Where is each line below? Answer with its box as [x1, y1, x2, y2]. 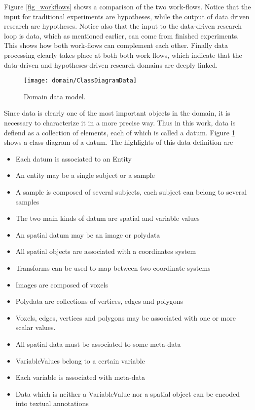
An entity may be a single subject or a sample [15, 170, 155, 180]
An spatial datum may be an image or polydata [15, 229, 160, 240]
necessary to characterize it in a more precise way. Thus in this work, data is [4, 118, 236, 127]
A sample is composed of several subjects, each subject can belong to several [15, 186, 247, 197]
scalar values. [15, 322, 56, 332]
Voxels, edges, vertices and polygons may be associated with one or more [15, 312, 236, 323]
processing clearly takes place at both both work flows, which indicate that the [4, 49, 242, 60]
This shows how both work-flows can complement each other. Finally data [4, 40, 228, 50]
